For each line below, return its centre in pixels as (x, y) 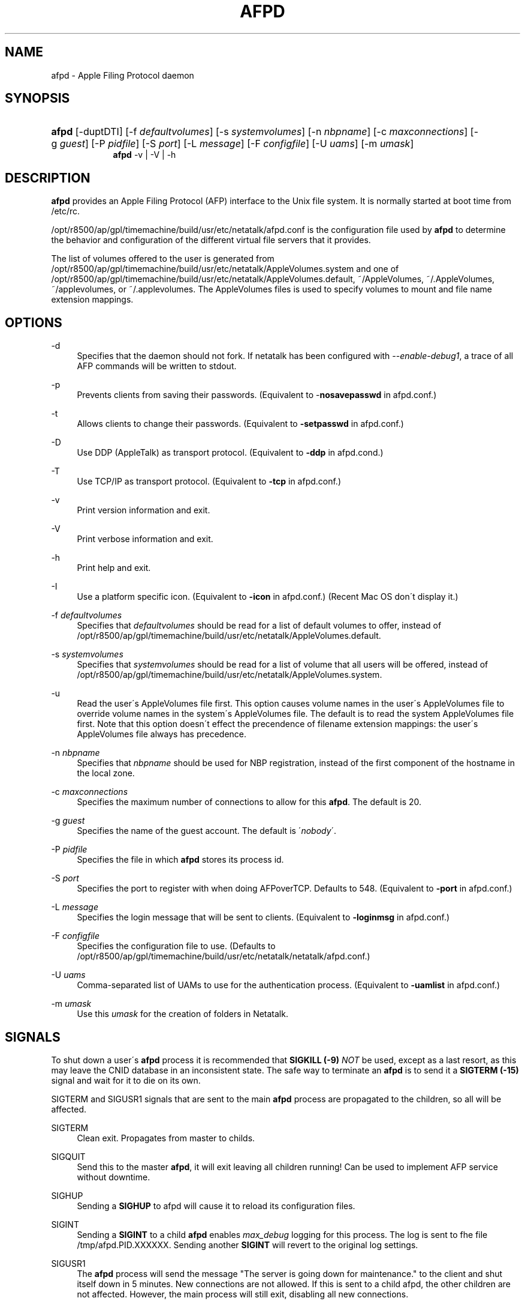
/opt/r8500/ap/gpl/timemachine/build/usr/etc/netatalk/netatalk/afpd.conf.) (224, 956)
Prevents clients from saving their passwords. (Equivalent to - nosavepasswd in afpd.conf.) (257, 395)
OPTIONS (34, 322)
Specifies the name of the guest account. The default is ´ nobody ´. (207, 831)
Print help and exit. (114, 568)
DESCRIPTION (48, 178)
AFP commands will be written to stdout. (157, 366)
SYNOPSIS (37, 98)
